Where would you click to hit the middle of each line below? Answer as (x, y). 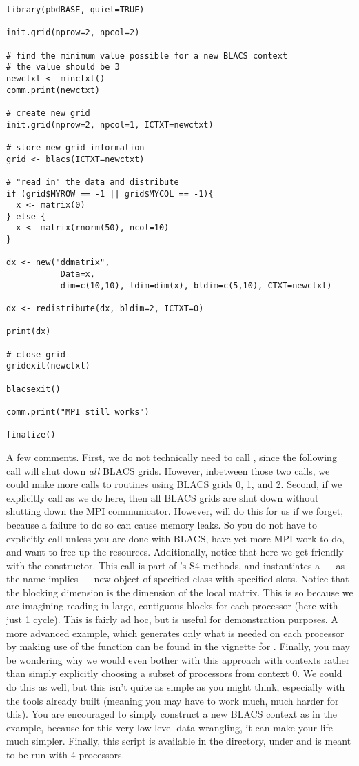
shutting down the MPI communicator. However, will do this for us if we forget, (175, 511)
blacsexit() (33, 389)
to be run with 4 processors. (65, 754)
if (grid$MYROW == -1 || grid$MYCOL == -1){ (110, 194)
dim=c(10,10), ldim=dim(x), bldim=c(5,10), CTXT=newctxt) (196, 285)
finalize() (31, 435)
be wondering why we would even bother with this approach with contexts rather (178, 659)
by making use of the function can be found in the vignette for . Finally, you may (178, 646)
